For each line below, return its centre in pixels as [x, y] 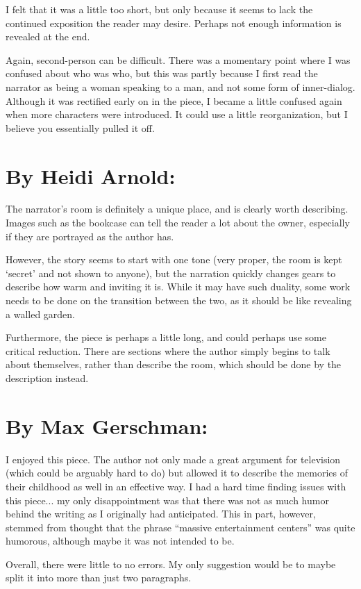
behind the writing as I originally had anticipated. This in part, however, [161, 514]
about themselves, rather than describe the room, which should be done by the [174, 364]
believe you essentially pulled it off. [80, 127]
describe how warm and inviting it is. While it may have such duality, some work [178, 287]
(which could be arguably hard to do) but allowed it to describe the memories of [177, 473]
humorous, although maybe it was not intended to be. [120, 541]
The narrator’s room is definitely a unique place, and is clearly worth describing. [177, 209]
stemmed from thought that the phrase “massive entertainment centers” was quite [180, 527]
